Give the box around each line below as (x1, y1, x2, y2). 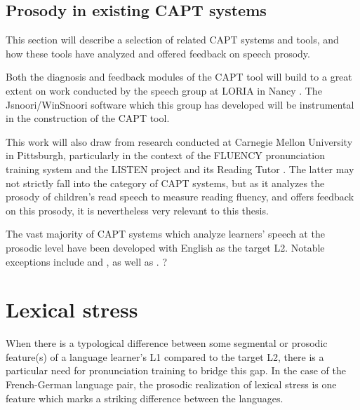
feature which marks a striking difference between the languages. (6, 390, 284, 405)
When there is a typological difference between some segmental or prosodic (6, 336, 328, 350)
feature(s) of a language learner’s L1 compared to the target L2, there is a (6, 349, 324, 364)
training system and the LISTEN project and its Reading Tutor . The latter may (6, 161, 354, 176)
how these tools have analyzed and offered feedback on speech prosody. (6, 46, 310, 60)
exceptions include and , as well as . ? (6, 254, 168, 268)
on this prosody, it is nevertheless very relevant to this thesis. (6, 203, 269, 217)
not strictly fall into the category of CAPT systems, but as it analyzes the (6, 175, 325, 190)
